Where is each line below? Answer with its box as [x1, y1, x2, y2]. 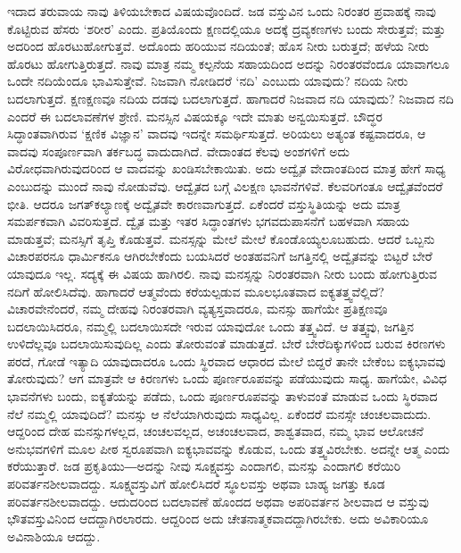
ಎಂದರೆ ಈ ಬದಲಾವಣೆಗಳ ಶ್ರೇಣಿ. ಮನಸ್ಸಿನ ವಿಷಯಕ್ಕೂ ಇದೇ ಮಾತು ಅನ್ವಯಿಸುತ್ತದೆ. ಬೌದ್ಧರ [7, 106, 383, 125]
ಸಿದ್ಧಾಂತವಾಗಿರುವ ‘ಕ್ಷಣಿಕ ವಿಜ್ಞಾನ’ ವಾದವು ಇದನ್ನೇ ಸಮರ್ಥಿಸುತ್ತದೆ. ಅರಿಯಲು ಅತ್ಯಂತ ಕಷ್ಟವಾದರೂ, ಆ [7, 124, 426, 143]
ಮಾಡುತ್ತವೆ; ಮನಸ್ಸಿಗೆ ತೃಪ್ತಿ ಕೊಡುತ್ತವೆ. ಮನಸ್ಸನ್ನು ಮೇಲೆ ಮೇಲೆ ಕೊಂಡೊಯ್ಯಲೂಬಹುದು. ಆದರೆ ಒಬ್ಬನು [7, 229, 435, 247]
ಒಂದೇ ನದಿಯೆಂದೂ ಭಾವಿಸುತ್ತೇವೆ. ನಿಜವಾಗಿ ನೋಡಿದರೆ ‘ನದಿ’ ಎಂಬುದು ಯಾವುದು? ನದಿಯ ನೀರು [7, 71, 408, 90]
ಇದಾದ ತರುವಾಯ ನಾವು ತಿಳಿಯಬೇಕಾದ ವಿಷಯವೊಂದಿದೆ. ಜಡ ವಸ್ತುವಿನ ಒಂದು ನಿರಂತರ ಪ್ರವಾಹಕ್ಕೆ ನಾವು [7, 2, 437, 20]
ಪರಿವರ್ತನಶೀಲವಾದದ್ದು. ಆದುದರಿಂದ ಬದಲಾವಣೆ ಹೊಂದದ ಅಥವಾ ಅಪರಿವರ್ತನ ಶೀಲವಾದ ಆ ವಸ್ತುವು [7, 491, 429, 510]
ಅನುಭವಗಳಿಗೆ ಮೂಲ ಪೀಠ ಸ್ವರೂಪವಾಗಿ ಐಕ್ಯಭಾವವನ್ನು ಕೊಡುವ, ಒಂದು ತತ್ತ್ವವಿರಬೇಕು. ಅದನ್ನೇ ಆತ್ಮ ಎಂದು [7, 439, 450, 457]
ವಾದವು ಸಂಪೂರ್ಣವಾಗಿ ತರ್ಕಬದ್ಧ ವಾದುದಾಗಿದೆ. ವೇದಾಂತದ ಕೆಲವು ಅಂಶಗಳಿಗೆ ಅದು [7, 141, 350, 160]
